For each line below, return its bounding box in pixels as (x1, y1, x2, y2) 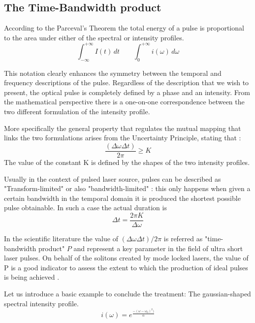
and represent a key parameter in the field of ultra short (73, 243, 243, 253)
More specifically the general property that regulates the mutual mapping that (4, 123, 241, 133)
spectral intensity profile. (4, 298, 79, 308)
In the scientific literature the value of (4, 233, 118, 243)
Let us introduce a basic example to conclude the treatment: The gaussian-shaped (4, 288, 251, 298)
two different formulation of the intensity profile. (4, 106, 150, 117)
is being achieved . (4, 272, 60, 282)
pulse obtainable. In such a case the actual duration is (4, 202, 167, 213)
